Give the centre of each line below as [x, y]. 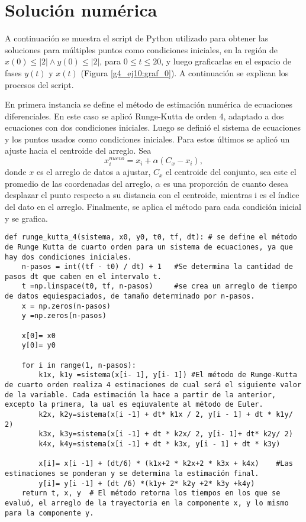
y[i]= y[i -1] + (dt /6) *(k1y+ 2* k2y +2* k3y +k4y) [147, 483]
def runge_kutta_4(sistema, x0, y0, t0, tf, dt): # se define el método [151, 237]
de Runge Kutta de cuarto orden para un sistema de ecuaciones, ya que [149, 247]
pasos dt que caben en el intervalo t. [83, 276]
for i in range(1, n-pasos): [79, 365]
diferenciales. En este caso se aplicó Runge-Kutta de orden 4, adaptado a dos [144, 116]
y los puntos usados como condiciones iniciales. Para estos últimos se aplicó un [147, 139]
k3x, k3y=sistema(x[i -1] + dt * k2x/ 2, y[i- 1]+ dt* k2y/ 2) [166, 434]
